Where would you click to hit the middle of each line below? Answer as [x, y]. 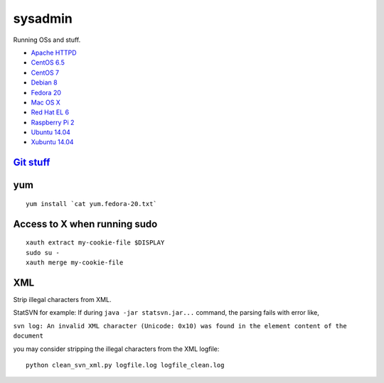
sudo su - [43, 253]
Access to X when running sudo [85, 224]
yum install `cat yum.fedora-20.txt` [92, 204]
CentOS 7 [45, 72]
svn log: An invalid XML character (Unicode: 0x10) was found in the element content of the [180, 326]
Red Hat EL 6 [50, 112]
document [28, 336]
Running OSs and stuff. [47, 40]
